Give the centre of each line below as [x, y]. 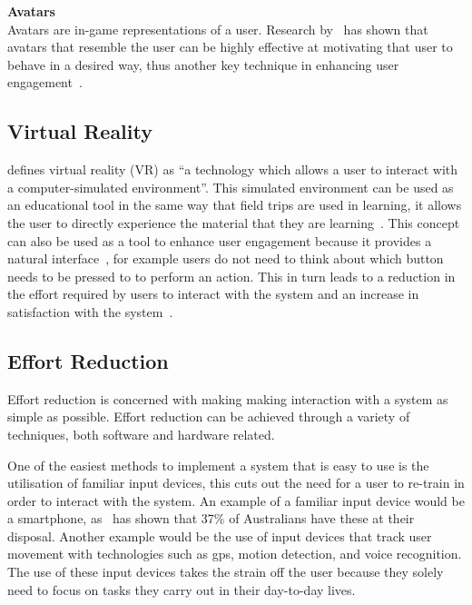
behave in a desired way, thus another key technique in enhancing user [203, 64]
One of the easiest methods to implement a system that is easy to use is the [218, 465]
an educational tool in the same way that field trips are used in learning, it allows [235, 205]
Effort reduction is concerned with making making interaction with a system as [228, 398]
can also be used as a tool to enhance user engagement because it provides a [220, 240]
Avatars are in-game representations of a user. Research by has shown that [218, 29]
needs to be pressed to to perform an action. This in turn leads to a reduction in [231, 276]
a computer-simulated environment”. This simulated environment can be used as [231, 187]
